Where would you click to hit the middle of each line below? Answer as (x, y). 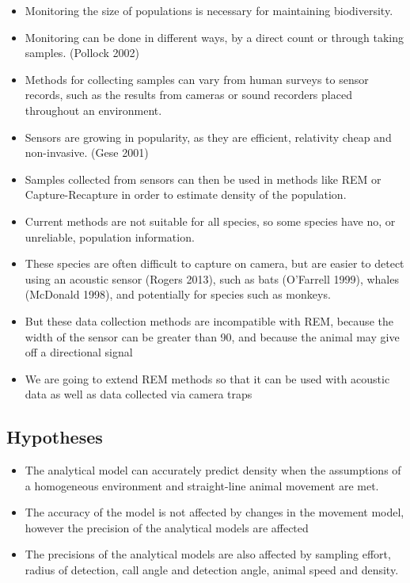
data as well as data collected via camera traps (139, 394)
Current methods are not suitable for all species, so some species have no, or (210, 221)
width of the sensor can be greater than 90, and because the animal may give (212, 336)
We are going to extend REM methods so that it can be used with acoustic (207, 378)
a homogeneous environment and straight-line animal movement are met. (202, 485)
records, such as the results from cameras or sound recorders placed (188, 95)
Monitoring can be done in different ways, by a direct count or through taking (214, 37)
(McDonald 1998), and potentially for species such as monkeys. (178, 294)
